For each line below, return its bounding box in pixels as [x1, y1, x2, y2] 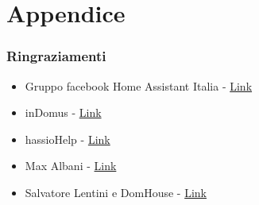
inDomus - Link [25, 104, 102, 121]
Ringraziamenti [6, 46, 106, 66]
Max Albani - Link [25, 157, 117, 174]
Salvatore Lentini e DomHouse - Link [25, 184, 207, 200]
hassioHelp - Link [25, 130, 110, 147]
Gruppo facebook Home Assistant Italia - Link [25, 77, 253, 94]
